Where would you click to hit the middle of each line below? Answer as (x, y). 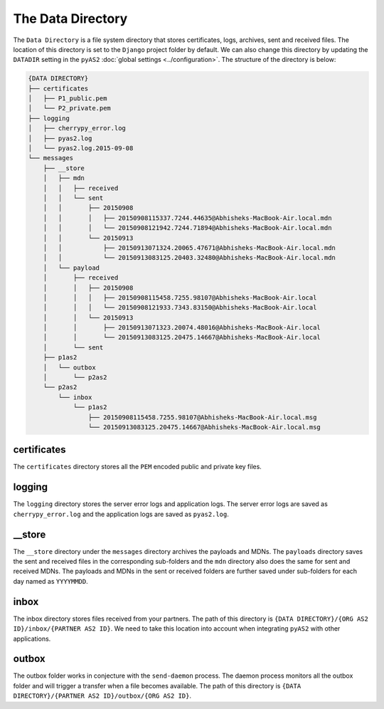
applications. (32, 639)
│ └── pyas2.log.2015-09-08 (81, 148)
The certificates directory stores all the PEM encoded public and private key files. (138, 467)
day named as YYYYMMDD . (50, 581)
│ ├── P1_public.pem (68, 99)
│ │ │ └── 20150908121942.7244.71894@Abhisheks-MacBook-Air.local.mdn (187, 228)
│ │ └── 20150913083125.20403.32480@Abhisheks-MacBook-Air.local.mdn (189, 258)
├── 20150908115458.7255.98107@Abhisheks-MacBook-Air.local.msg (202, 417)
